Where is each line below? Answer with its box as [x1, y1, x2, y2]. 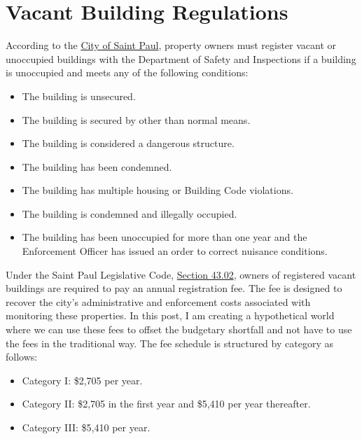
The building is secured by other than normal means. [22, 112, 251, 127]
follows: [6, 349, 38, 364]
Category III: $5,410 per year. [22, 420, 151, 434]
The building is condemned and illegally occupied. [22, 206, 237, 221]
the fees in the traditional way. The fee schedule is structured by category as [6, 335, 333, 350]
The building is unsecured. [22, 88, 136, 103]
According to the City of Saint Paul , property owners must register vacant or [6, 38, 337, 53]
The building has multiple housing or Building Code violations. [22, 183, 293, 197]
